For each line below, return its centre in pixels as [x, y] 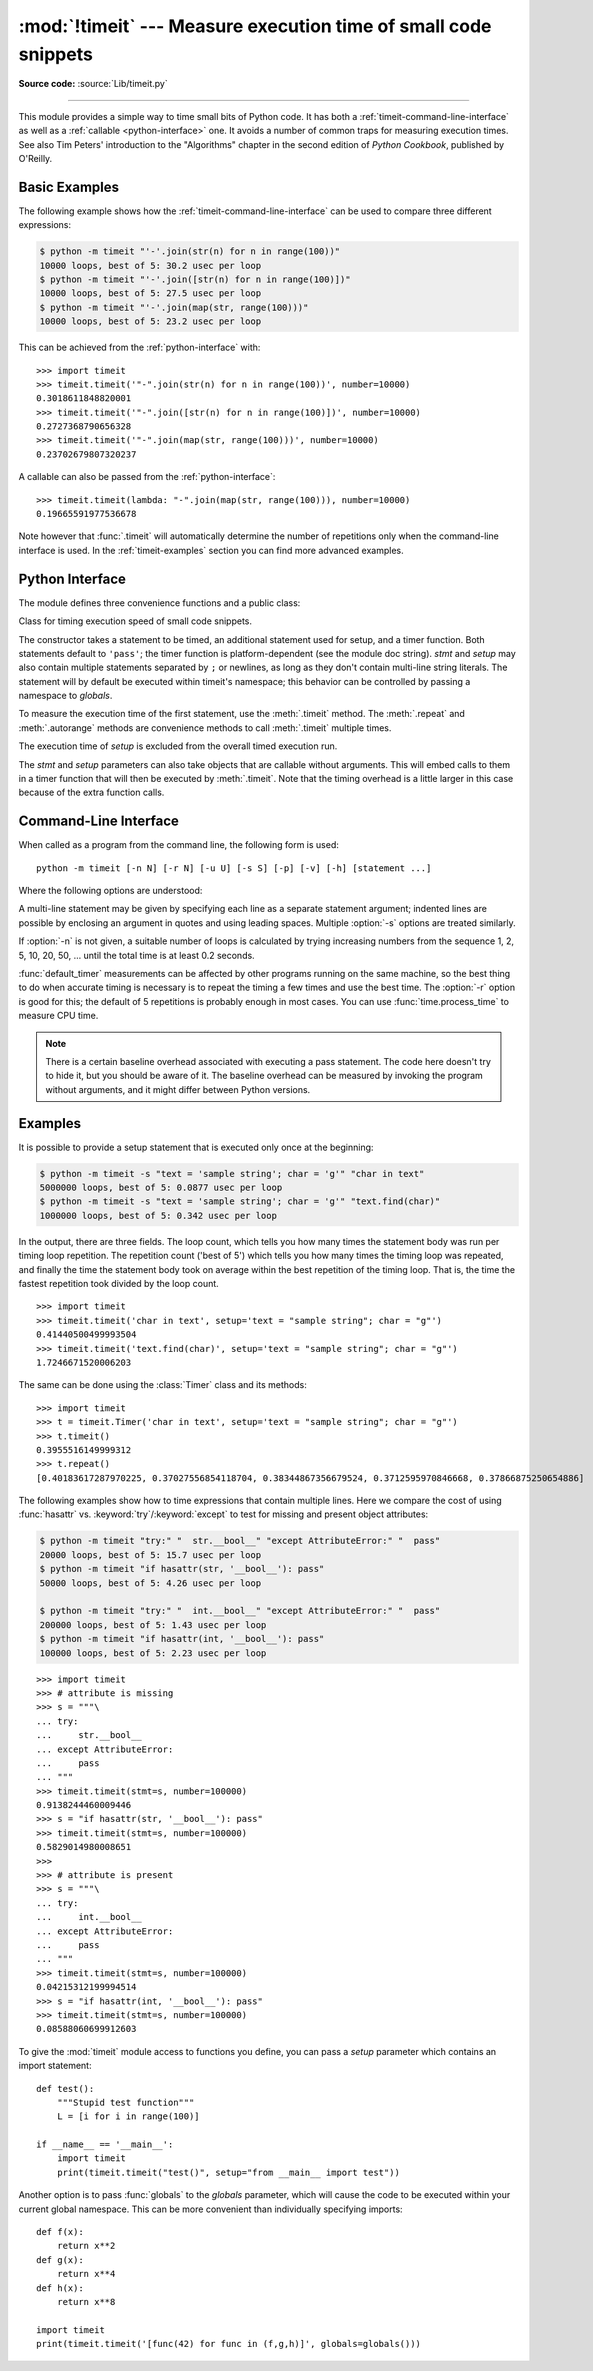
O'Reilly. [35, 158]
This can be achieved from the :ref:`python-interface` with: [139, 347]
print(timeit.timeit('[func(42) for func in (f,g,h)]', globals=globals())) [229, 2344]
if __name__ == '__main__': [105, 2144]
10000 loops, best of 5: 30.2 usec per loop [150, 265]
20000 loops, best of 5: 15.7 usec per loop [150, 1554]
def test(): [65, 2088]
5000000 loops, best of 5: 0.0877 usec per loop [161, 1188]
